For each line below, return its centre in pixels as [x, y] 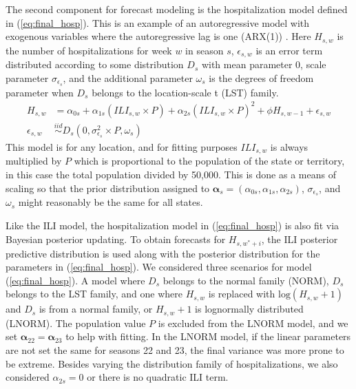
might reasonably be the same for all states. [111, 202]
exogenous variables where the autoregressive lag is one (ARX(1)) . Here [158, 36]
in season [205, 50]
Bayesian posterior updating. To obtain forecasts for [116, 239]
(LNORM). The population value [76, 323]
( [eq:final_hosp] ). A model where [75, 280]
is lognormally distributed [249, 309]
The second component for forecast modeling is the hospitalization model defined [177, 9]
